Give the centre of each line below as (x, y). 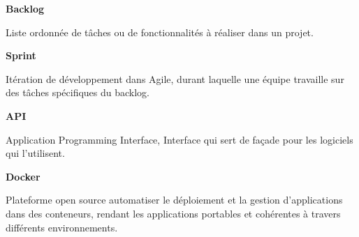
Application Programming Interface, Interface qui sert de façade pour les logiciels (179, 139)
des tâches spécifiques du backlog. (78, 92)
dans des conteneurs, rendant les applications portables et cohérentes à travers (173, 213)
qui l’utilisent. (35, 153)
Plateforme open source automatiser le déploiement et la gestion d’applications (174, 200)
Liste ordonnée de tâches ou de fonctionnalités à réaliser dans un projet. (160, 32)
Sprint (21, 55)
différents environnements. (62, 227)
